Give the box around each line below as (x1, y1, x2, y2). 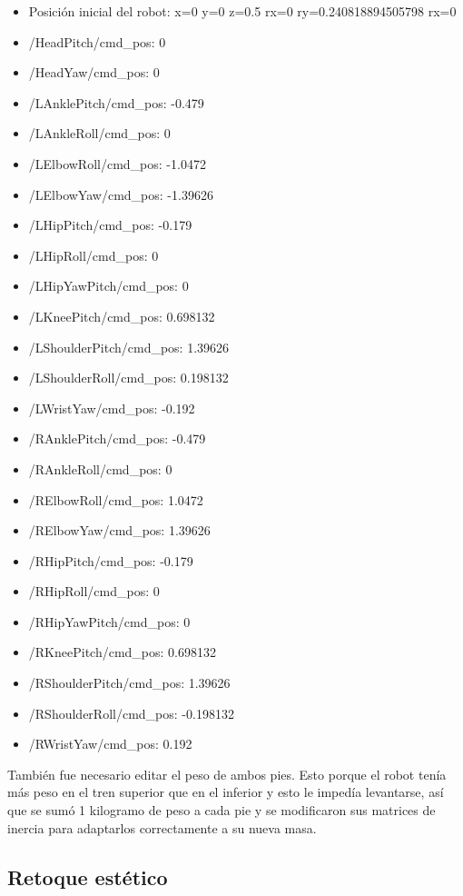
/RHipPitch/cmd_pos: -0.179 (28, 551, 193, 570)
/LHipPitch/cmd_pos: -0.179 (28, 215, 192, 234)
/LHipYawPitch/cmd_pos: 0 (28, 276, 189, 295)
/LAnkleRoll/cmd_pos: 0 (28, 124, 171, 143)
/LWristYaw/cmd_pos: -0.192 (28, 398, 195, 417)
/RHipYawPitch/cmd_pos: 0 (28, 612, 191, 631)
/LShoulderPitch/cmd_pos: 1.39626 (28, 337, 230, 356)
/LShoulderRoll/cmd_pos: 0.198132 (28, 368, 229, 387)
